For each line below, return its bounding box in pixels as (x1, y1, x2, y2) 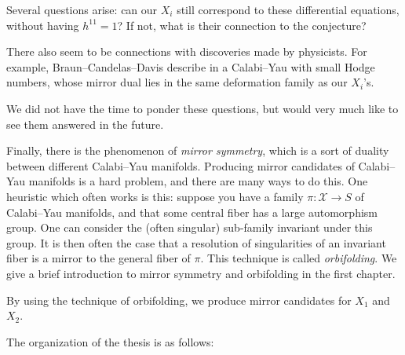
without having (6, 16, 79, 33)
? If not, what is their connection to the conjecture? (117, 16, 367, 33)
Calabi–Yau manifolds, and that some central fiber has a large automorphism (6, 203, 378, 220)
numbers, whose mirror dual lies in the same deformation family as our (6, 74, 348, 90)
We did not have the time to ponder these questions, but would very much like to (6, 100, 399, 116)
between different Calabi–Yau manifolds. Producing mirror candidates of (6, 157, 355, 174)
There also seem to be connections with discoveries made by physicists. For (6, 43, 367, 60)
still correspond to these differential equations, (177, 2, 400, 17)
